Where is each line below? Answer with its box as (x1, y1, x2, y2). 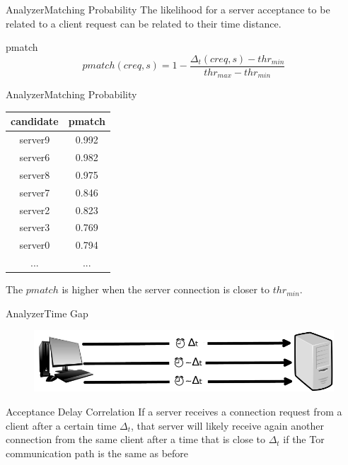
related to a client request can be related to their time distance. (6, 16, 282, 30)
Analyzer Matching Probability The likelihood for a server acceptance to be (6, 2, 330, 16)
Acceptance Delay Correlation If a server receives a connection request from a (6, 404, 342, 418)
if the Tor (283, 432, 325, 447)
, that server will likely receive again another (131, 418, 324, 432)
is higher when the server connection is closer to (62, 282, 270, 297)
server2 (19, 202, 50, 217)
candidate (11, 114, 59, 129)
